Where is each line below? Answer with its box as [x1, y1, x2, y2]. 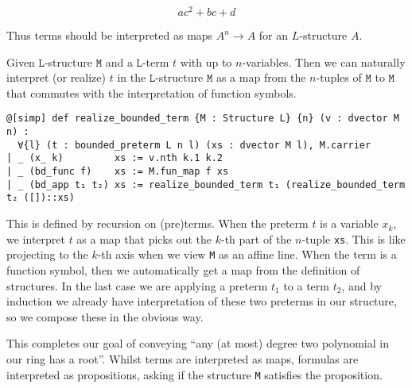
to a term [283, 277, 329, 294]
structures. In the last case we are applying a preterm [6, 277, 268, 294]
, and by [341, 277, 382, 294]
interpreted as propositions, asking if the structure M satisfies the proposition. [6, 366, 383, 382]
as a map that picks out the [76, 230, 212, 247]
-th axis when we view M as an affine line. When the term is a [97, 246, 397, 263]
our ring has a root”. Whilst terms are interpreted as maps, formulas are [6, 350, 359, 367]
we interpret [6, 230, 65, 247]
